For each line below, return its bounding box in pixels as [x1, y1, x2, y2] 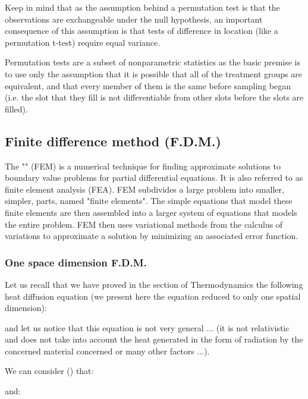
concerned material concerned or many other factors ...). [5, 344, 210, 357]
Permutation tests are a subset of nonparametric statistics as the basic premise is [5, 56, 300, 68]
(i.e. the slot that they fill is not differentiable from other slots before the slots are [5, 91, 304, 103]
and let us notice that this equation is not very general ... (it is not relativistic [5, 321, 290, 334]
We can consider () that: [5, 365, 94, 377]
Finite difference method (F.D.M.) [5, 131, 221, 150]
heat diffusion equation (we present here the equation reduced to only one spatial [5, 290, 301, 302]
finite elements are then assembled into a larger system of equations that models [5, 206, 297, 218]
